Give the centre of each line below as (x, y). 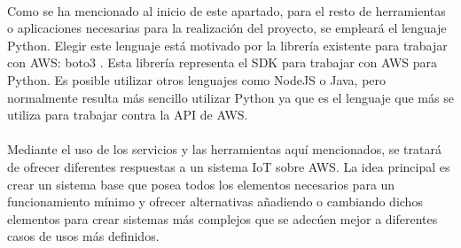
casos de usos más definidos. (83, 236)
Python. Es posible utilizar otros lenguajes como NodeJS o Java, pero (197, 79)
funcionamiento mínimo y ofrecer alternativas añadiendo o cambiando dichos (215, 201)
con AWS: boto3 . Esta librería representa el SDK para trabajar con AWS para (223, 62)
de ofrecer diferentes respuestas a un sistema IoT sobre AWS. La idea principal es (229, 166)
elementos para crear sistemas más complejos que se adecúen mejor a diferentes (223, 218)
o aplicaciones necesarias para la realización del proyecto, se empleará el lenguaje (227, 28)
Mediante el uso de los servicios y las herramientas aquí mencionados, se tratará (224, 149)
